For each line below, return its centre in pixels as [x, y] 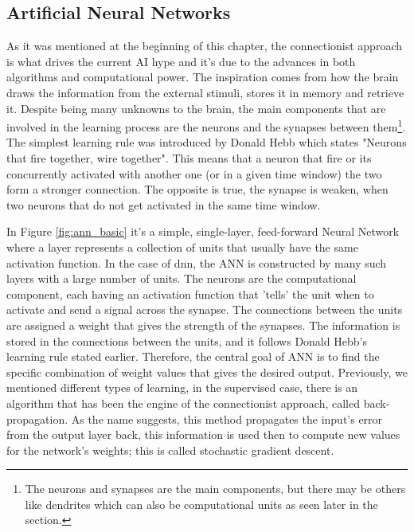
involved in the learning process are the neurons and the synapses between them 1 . [206, 125]
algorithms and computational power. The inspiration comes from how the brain [203, 77]
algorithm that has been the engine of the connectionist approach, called [183, 403]
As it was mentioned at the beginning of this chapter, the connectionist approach [204, 46]
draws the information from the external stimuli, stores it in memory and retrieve [205, 92]
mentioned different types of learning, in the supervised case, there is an [182, 387]
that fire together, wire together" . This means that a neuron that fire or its [189, 158]
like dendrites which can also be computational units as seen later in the [201, 504]
